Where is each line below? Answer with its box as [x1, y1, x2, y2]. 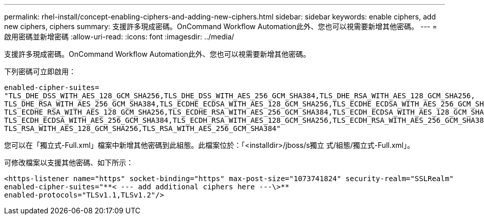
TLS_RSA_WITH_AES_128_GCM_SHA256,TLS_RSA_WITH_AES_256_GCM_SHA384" [4, 124, 281, 133]
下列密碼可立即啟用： [4, 67, 76, 76]
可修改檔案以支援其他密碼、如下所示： [4, 158, 133, 167]
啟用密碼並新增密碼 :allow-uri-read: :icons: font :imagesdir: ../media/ [4, 32, 234, 41]
